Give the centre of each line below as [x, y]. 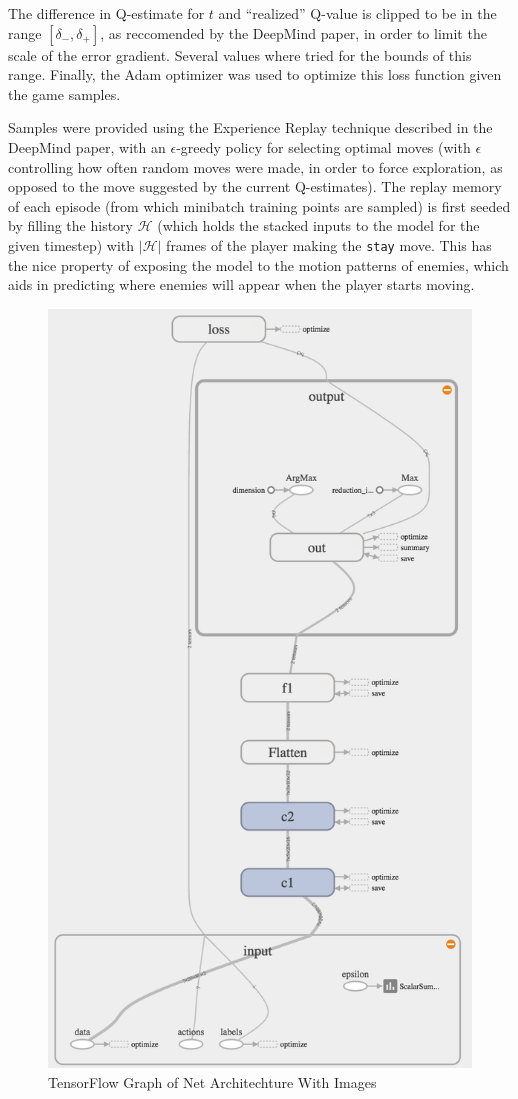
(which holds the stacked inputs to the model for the [318, 225]
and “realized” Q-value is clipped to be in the [357, 13]
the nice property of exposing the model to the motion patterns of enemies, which [258, 264]
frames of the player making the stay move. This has [329, 244]
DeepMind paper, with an [87, 146]
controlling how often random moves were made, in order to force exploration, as [255, 166]
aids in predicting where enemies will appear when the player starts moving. [241, 284]
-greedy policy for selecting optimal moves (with [323, 146]
